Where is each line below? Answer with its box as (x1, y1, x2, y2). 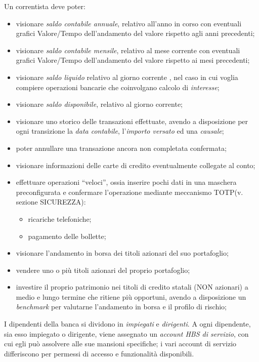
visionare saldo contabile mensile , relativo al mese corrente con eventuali (16, 45, 240, 55)
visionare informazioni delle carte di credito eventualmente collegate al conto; (16, 159, 255, 170)
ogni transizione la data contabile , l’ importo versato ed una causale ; (16, 126, 224, 136)
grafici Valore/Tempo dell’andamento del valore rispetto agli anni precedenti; (16, 28, 255, 38)
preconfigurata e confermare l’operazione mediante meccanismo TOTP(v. (16, 186, 243, 197)
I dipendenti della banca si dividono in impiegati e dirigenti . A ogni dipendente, (4, 318, 251, 329)
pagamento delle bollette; (28, 230, 106, 241)
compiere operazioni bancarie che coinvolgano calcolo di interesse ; (16, 82, 220, 92)
